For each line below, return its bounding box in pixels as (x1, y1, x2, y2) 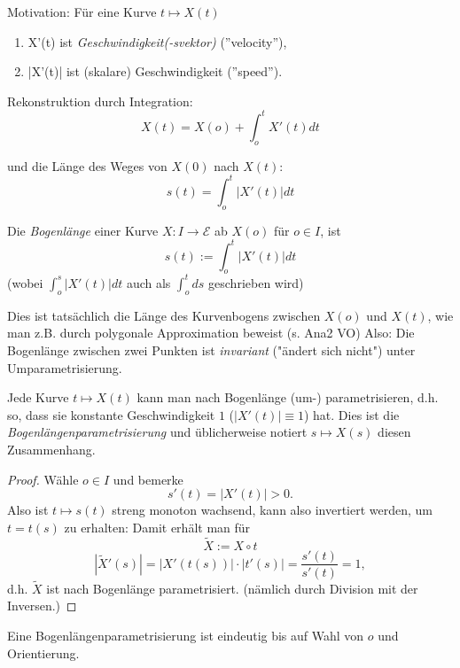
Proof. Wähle (7, 470, 79, 488)
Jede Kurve (7, 388, 69, 407)
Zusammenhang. (7, 439, 96, 458)
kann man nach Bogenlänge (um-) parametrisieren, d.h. (136, 388, 439, 407)
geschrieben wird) (208, 273, 304, 291)
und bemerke (113, 470, 183, 488)
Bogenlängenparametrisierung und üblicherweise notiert (7, 423, 308, 441)
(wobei (7, 273, 43, 291)
